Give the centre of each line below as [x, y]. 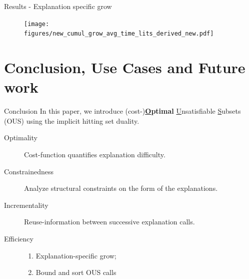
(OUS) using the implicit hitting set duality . [72, 120]
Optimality [21, 137]
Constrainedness [29, 171]
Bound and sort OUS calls [76, 272]
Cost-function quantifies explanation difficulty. [95, 154]
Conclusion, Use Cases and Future [125, 67]
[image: [37, 24]
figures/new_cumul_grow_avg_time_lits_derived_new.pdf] [119, 34]
